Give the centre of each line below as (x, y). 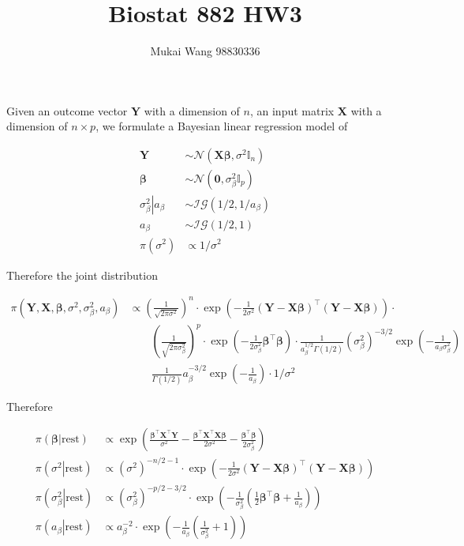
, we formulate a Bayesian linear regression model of (222, 126)
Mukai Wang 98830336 (205, 51)
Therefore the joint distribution (82, 275)
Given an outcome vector (67, 110)
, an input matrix (292, 110)
